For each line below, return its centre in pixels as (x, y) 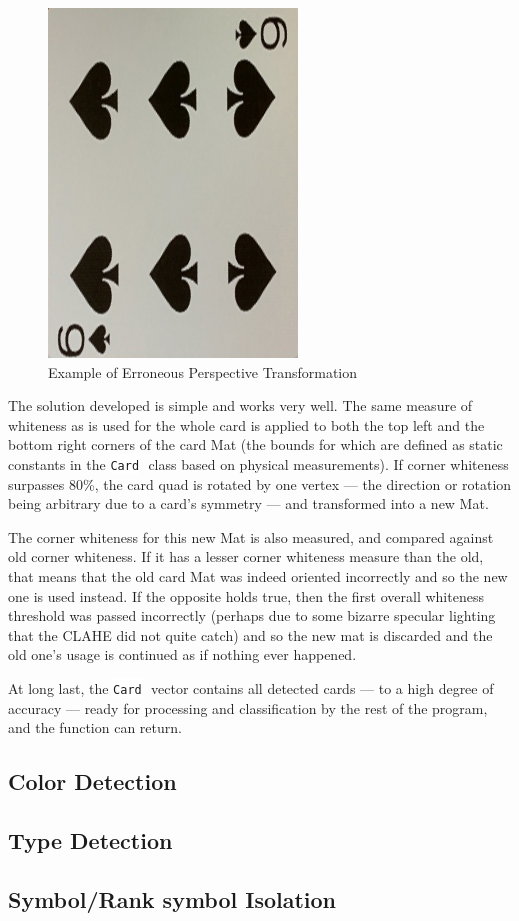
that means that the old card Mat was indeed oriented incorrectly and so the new (258, 576)
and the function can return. (95, 727)
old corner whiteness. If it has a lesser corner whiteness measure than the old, (246, 556)
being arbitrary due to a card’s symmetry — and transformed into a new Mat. (248, 503)
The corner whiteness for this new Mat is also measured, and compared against (251, 536)
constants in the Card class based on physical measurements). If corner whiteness (258, 463)
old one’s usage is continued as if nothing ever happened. (182, 654)
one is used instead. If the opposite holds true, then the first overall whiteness (246, 595)
